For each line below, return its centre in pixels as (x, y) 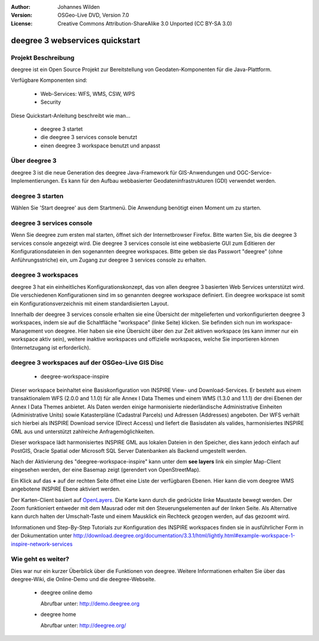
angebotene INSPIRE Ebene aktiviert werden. (66, 489)
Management (27, 331)
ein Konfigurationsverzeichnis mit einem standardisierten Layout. (90, 303)
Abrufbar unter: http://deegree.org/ (83, 625)
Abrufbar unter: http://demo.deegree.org (90, 603)
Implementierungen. (35, 181)
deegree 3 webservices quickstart (76, 41)
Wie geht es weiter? (40, 559)
